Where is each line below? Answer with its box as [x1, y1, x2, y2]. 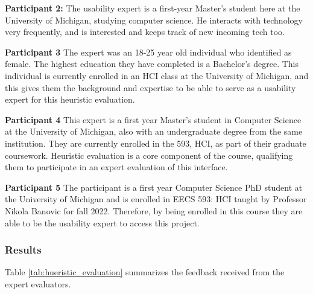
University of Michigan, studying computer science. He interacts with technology [5, 13, 303, 26]
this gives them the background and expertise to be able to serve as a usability [5, 81, 296, 94]
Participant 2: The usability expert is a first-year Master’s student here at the [5, 2, 300, 14]
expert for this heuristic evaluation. [5, 93, 135, 106]
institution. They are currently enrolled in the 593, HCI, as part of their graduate [5, 136, 306, 149]
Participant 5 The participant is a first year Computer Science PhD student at [5, 181, 303, 193]
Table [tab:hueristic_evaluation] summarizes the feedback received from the [5, 266, 285, 278]
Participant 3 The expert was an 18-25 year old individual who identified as [5, 45, 292, 58]
